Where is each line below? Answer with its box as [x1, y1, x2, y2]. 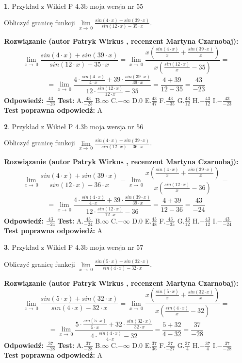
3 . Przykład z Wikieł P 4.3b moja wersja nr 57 [4, 242, 144, 252]
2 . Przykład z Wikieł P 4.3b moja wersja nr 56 [4, 121, 144, 131]
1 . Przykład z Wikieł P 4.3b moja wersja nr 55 [4, 1, 144, 11]
